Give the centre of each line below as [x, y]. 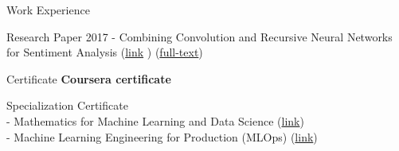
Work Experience [48, 10]
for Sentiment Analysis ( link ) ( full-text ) [105, 52]
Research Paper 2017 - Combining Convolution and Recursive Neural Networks [199, 36]
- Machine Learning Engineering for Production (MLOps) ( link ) [162, 136]
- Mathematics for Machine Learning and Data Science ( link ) [155, 120]
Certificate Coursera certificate [89, 78]
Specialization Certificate [67, 105]
